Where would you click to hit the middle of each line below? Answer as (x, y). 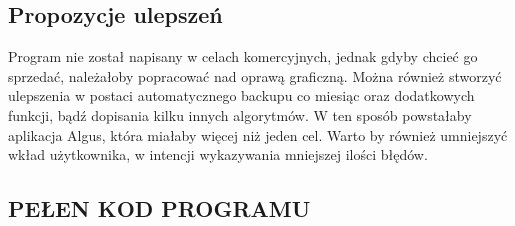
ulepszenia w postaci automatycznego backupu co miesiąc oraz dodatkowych (241, 95)
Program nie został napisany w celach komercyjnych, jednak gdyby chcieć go (243, 56)
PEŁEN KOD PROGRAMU (159, 208)
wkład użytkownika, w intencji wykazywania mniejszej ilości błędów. (218, 154)
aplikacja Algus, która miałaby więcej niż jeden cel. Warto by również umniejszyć (258, 134)
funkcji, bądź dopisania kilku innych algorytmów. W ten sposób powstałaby (240, 114)
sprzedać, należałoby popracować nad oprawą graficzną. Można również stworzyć (255, 75)
